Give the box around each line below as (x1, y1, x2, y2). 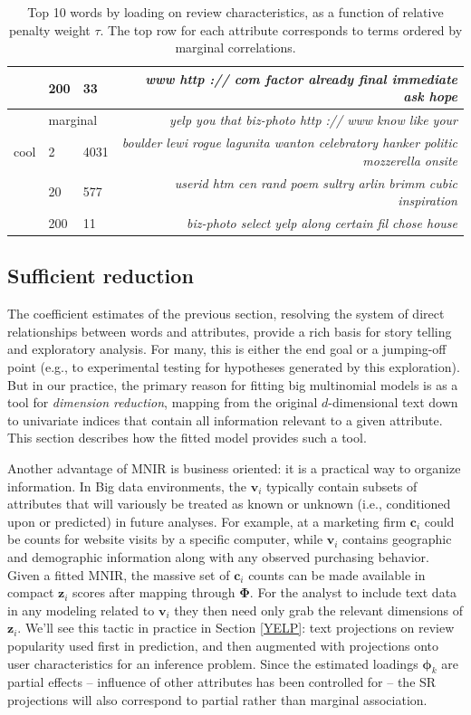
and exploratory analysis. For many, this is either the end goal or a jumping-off (7, 339, 447, 358)
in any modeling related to (7, 600, 155, 619)
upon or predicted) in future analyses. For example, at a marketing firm (7, 511, 407, 530)
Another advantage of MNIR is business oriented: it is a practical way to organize (7, 458, 461, 477)
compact (7, 583, 54, 602)
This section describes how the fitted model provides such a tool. (7, 428, 367, 447)
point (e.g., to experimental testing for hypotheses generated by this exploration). (7, 357, 460, 377)
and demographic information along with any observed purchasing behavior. (7, 547, 429, 566)
